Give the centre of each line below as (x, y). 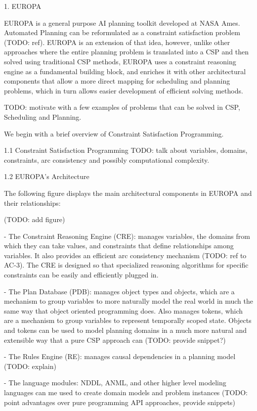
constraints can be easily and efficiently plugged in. (81, 275)
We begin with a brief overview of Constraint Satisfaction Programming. (114, 133)
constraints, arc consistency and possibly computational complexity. (107, 160)
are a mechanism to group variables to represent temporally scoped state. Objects (128, 320)
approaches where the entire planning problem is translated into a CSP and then (126, 52)
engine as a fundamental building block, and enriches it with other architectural (125, 71)
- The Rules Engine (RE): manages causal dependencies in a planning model (120, 356)
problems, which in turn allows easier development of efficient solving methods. (124, 90)
